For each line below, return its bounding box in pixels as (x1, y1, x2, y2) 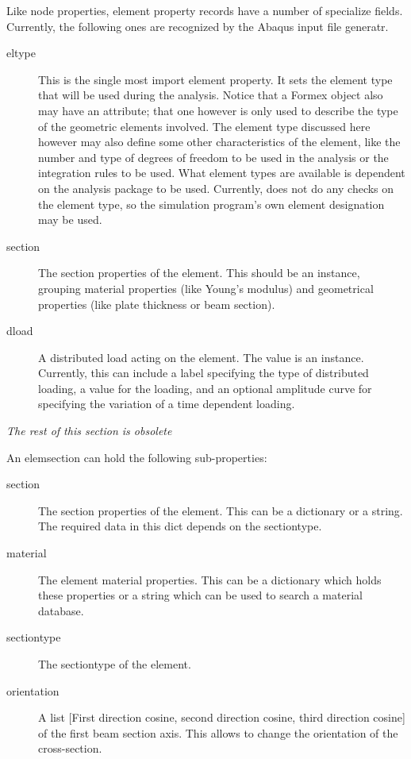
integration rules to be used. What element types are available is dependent (38, 164, 405, 181)
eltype (6, 44, 36, 61)
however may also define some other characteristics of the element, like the (38, 133, 401, 150)
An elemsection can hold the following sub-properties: (6, 449, 267, 465)
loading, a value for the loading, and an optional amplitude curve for (38, 379, 372, 396)
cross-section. (38, 740, 102, 757)
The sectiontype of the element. (38, 656, 191, 672)
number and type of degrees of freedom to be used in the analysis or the (38, 148, 389, 165)
